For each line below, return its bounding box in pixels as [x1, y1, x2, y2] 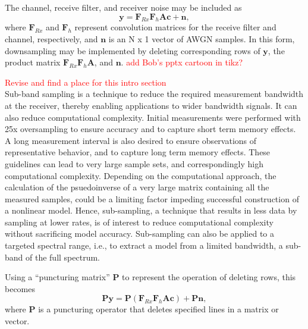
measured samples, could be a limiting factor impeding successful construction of [5, 192, 299, 205]
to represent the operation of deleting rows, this [122, 271, 296, 283]
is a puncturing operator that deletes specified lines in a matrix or [38, 303, 279, 315]
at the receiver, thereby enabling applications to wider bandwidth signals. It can [5, 99, 297, 111]
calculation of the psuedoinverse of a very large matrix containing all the [5, 181, 269, 193]
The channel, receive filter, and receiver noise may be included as [5, 1, 242, 13]
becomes [5, 282, 36, 294]
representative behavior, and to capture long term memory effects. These [5, 146, 271, 158]
